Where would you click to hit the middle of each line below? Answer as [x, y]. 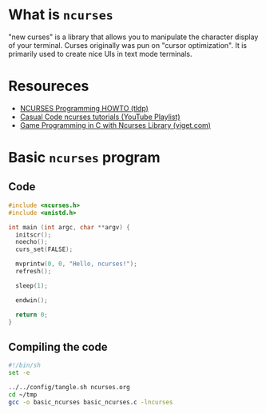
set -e [19, 373]
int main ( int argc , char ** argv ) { [69, 227]
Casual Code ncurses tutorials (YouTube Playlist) [100, 117]
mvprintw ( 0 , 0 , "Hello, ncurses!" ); [76, 264]
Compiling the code [58, 346]
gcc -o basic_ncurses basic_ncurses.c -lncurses [91, 402]
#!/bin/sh [25, 365]
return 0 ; [32, 314]
